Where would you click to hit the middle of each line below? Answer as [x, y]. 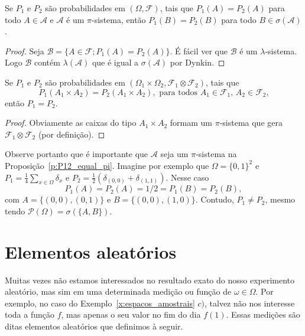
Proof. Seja [25, 50]
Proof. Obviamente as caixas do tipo [71, 123]
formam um [191, 123]
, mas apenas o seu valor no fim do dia [131, 314]
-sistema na [216, 154]
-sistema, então [119, 19]
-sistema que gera [251, 123]
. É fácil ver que [199, 50]
